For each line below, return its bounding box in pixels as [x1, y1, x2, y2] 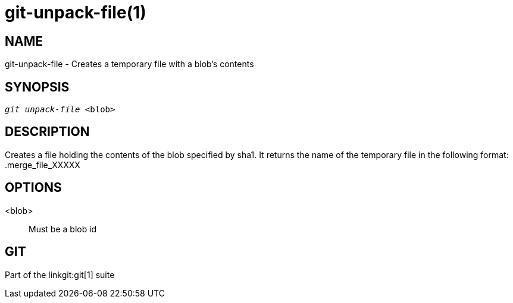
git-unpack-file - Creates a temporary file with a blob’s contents [5, 59, 254, 70]
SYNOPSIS [5, 79, 70, 94]
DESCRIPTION [5, 124, 90, 140]
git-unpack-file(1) [5, 2, 146, 23]
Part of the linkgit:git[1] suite [5, 269, 115, 280]
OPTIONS [5, 180, 62, 195]
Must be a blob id [29, 223, 97, 234]
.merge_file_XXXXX [5, 159, 80, 170]
